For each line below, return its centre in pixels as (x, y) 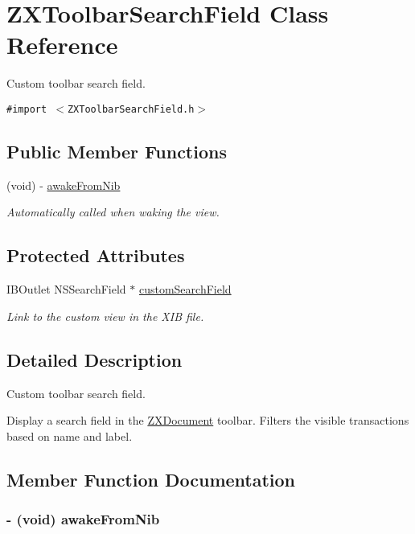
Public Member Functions (117, 151)
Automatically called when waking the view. (113, 212)
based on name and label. (70, 435)
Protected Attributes (96, 255)
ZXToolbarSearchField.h (131, 109)
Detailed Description (95, 359)
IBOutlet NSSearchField (66, 289)
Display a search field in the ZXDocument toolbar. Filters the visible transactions (208, 420)
